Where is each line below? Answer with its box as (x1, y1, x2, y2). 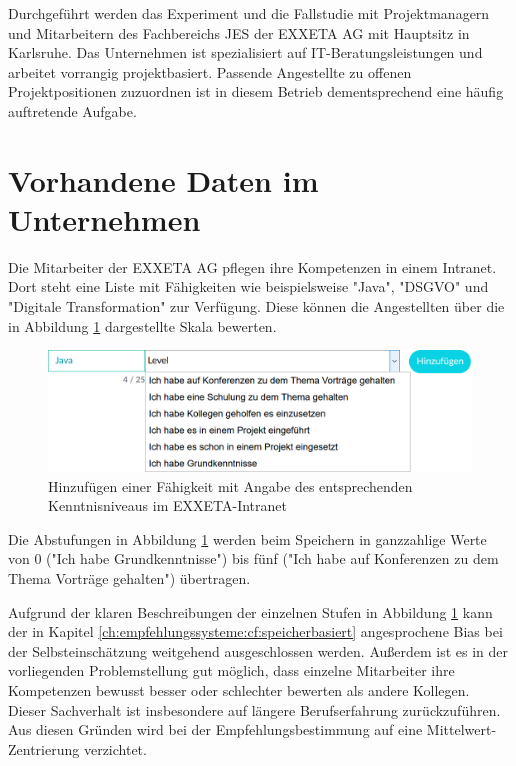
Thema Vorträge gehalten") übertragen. (8, 567, 251, 588)
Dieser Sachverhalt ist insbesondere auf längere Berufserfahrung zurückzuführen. (8, 699, 501, 720)
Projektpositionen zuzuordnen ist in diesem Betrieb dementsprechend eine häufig (8, 81, 504, 102)
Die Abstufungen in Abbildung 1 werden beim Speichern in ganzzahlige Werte (8, 528, 487, 549)
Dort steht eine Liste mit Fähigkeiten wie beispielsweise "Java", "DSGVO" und (8, 276, 489, 297)
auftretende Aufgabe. (8, 100, 137, 121)
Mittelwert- (426, 719, 497, 740)
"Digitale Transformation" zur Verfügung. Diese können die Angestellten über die (8, 296, 505, 317)
